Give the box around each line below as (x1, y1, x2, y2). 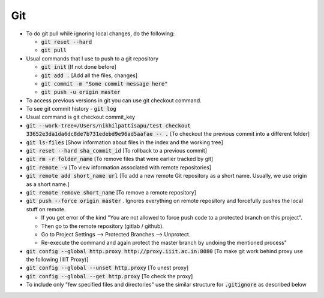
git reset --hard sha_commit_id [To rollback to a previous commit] (26, 147, 207, 154)
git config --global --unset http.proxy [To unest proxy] (26, 264, 189, 272)
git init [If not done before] (41, 63, 116, 71)
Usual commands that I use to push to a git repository (26, 54, 159, 62)
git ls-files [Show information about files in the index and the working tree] (26, 138, 223, 146)
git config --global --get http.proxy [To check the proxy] (26, 272, 193, 279)
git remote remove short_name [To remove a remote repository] (26, 188, 197, 196)
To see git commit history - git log (26, 105, 116, 112)
